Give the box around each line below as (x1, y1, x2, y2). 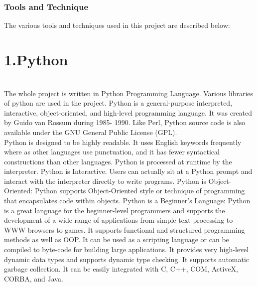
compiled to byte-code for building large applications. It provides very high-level (4, 244, 249, 255)
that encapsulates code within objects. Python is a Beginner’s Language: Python (4, 195, 251, 206)
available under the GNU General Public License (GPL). (4, 127, 177, 137)
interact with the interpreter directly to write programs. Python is (4, 175, 206, 186)
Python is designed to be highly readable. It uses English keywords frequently (4, 137, 242, 147)
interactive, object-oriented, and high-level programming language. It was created (4, 107, 253, 118)
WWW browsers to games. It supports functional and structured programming (4, 224, 245, 235)
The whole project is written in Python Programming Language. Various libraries (4, 88, 254, 98)
